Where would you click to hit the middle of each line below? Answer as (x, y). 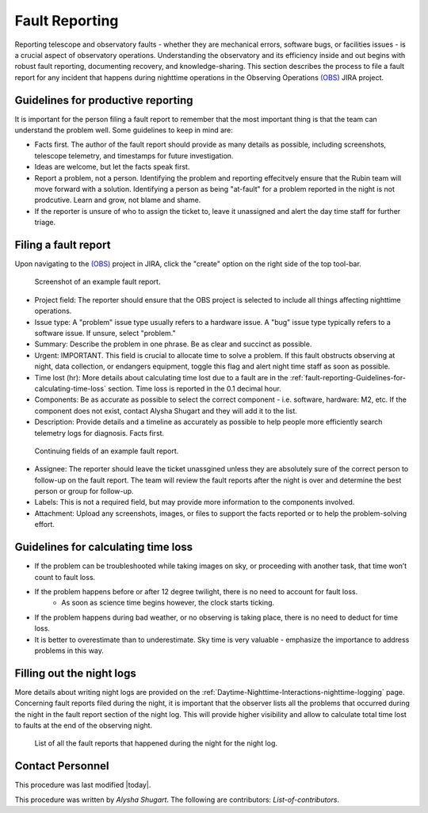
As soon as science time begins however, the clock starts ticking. (168, 603)
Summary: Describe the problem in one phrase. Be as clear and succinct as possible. (173, 344)
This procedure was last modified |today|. (83, 785)
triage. (45, 223)
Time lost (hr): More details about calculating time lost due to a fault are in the (161, 377)
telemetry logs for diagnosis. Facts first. (99, 433)
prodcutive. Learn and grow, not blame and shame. (118, 200)
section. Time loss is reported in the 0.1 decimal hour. (195, 388)
